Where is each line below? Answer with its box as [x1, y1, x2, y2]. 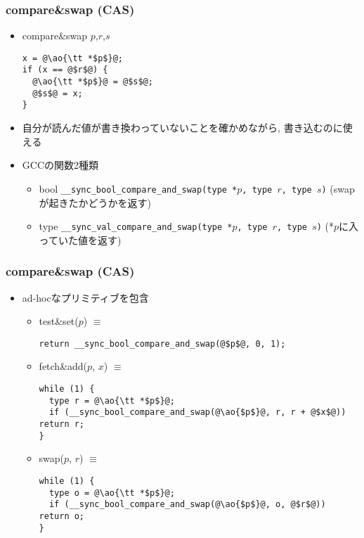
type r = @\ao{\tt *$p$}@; [48, 395, 175, 406]
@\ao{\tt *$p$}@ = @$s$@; [32, 77, 153, 87]
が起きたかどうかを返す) [39, 195, 152, 210]
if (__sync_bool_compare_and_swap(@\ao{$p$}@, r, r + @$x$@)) [48, 407, 346, 418]
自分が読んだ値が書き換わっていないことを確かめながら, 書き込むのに [22, 120, 343, 135]
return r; [39, 419, 85, 429]
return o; [39, 511, 85, 521]
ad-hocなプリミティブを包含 [22, 290, 149, 305]
